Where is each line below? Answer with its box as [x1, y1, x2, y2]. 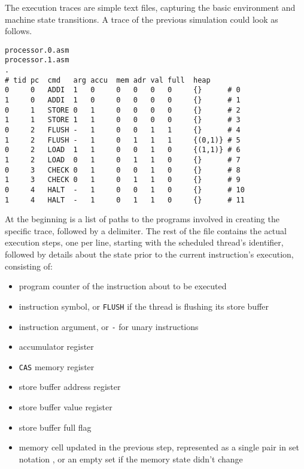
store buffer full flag [19, 420, 92, 433]
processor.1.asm [5, 56, 69, 65]
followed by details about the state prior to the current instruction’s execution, [5, 248, 294, 261]
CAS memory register [19, 360, 95, 373]
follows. [5, 25, 32, 37]
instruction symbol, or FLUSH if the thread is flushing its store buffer [19, 299, 269, 312]
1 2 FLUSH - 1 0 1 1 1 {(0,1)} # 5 [5, 135, 241, 144]
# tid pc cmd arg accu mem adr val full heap [5, 75, 211, 84]
